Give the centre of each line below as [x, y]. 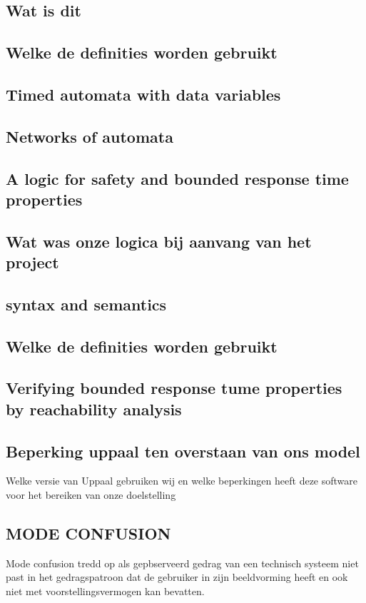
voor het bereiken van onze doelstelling [91, 495]
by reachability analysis [94, 409]
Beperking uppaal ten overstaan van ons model [183, 451]
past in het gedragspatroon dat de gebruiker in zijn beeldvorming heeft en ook [177, 577]
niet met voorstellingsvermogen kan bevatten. [105, 591]
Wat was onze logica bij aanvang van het [159, 241]
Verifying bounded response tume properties [174, 388]
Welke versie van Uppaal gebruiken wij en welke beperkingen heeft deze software [182, 481]
